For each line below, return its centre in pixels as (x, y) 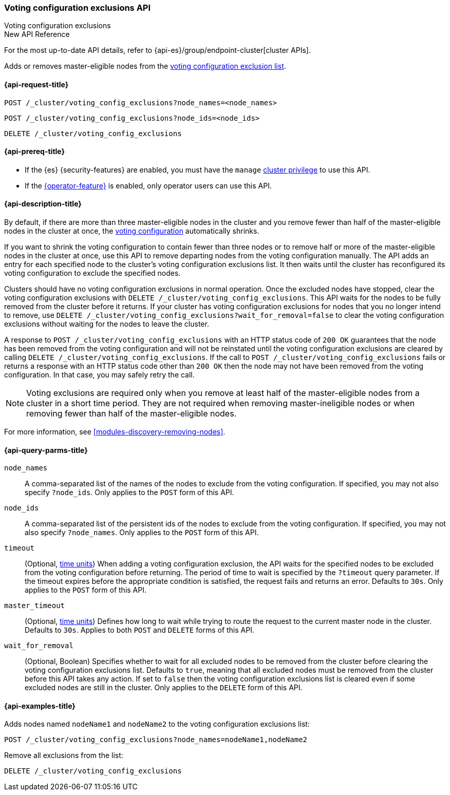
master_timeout (35, 606)
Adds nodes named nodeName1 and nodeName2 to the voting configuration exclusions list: (157, 724)
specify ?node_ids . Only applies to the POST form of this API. (129, 493)
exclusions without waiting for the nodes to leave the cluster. (107, 324)
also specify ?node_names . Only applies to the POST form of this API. (142, 533)
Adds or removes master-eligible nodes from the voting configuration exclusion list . (145, 66)
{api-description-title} (43, 204)
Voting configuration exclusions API (78, 8)
